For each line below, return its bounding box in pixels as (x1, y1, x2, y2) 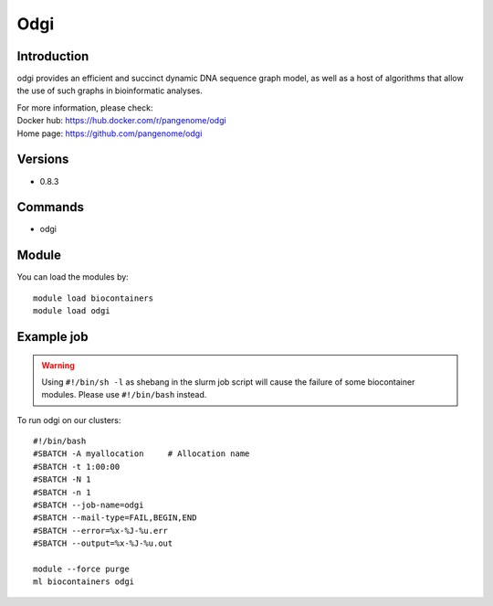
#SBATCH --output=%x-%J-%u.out (33, 538, 173, 548)
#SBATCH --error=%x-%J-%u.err (33, 526, 169, 536)
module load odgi (33, 306, 110, 316)
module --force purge (33, 564, 130, 574)
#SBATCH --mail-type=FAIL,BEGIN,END (33, 513, 197, 523)
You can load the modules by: (16, 271, 130, 282)
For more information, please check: (16, 101, 153, 113)
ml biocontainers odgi (33, 577, 135, 587)
